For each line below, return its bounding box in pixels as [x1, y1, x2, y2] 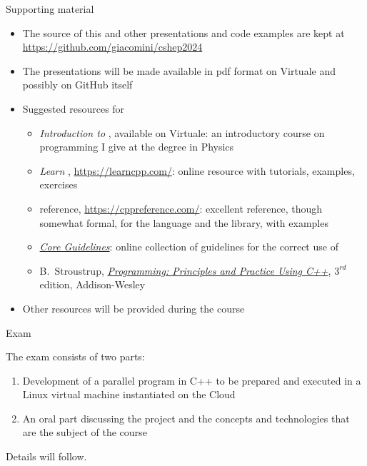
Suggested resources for [22, 101, 125, 116]
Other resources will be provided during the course [22, 300, 245, 315]
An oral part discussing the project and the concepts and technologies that [22, 410, 350, 425]
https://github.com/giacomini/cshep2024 [22, 39, 203, 54]
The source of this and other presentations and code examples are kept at [22, 25, 345, 40]
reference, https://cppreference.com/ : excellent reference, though [39, 201, 323, 216]
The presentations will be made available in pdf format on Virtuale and [22, 63, 336, 78]
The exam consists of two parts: [6, 349, 145, 364]
